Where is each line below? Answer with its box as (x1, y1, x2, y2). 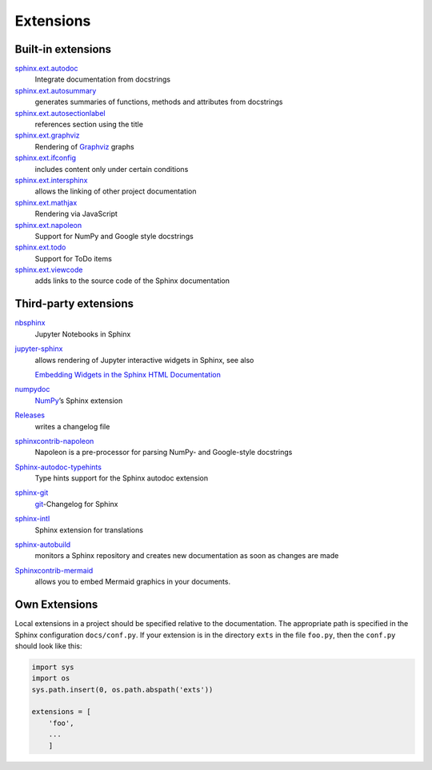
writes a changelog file (34, 421, 110, 431)
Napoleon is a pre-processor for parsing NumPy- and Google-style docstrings (34, 448, 293, 457)
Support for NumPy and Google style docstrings (34, 231, 194, 241)
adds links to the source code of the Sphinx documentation (34, 276, 230, 285)
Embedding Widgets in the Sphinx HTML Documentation (34, 369, 222, 379)
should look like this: (14, 640, 82, 651)
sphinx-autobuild (14, 540, 71, 549)
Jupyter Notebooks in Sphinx (34, 329, 131, 339)
